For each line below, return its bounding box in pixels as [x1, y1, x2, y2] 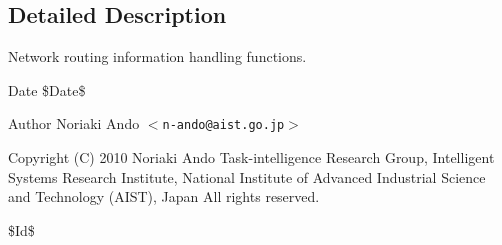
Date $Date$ [8, 79, 86, 100]
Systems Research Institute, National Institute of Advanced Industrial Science [8, 166, 486, 187]
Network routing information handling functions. [8, 46, 307, 67]
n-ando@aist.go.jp [162, 118, 285, 133]
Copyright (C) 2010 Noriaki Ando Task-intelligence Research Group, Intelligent [8, 147, 495, 168]
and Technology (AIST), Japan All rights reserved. [8, 186, 320, 207]
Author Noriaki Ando [8, 113, 140, 134]
